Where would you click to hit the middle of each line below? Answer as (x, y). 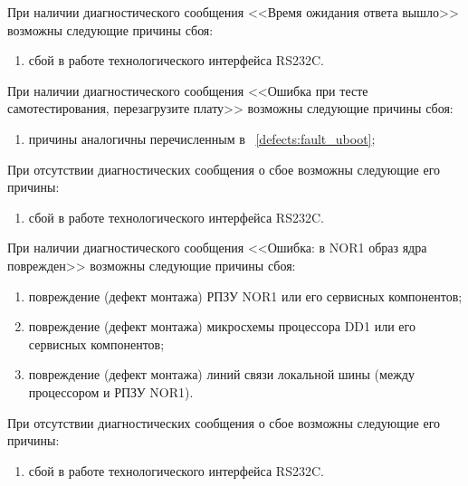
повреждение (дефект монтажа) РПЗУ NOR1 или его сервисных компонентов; (245, 295)
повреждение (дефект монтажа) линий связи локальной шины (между (221, 374)
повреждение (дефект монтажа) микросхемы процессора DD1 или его (222, 326)
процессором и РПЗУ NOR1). (111, 391)
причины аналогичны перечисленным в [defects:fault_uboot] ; (202, 138)
